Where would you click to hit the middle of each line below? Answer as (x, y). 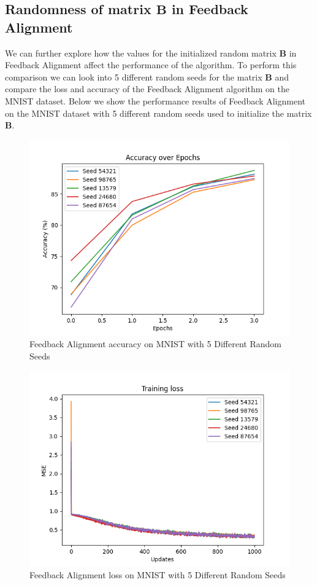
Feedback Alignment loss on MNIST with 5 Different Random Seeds (158, 575)
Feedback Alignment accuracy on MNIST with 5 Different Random (155, 344)
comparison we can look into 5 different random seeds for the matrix (134, 77)
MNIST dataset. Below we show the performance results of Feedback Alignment (155, 100)
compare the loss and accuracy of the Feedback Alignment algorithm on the (147, 89)
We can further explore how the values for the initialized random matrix (141, 53)
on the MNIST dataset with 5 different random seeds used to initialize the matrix (158, 113)
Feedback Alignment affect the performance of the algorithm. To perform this (151, 65)
